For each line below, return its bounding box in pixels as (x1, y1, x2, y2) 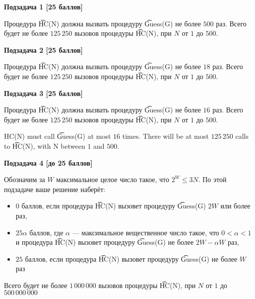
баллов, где (29, 227, 64, 237)
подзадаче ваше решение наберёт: (4, 184, 106, 194)
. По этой (198, 174, 227, 185)
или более (220, 200, 251, 211)
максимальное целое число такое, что (56, 174, 170, 185)
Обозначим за (4, 174, 45, 185)
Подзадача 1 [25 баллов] (4, 1, 83, 11)
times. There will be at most (122, 131, 209, 141)
